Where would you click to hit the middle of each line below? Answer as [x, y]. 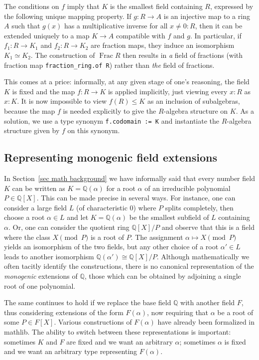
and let [78, 217]
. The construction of [63, 55]
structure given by [32, 130]
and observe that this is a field [208, 227]
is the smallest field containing [156, 6]
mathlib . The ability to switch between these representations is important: [118, 331]
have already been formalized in [206, 322]
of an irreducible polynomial [188, 188]
